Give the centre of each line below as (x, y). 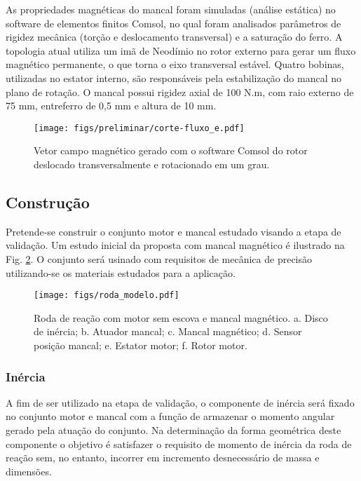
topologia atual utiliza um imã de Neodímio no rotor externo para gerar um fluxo (181, 50)
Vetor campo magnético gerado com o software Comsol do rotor (171, 150)
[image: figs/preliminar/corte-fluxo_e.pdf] (139, 128)
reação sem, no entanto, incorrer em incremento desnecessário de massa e (163, 458)
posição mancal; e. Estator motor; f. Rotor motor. (141, 345)
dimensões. (29, 471)
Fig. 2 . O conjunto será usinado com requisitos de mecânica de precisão (159, 258)
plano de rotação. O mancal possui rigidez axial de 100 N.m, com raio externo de (180, 92)
